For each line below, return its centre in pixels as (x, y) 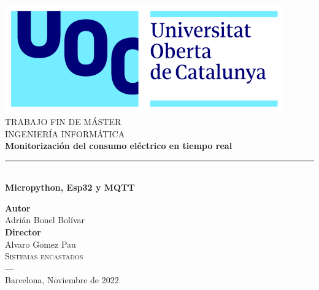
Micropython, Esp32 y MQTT (70, 187)
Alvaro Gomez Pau (40, 244)
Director (23, 232)
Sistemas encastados (44, 256)
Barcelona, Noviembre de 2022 (62, 280)
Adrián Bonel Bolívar (45, 220)
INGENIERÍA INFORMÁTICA (65, 133)
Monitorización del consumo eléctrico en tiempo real (119, 146)
